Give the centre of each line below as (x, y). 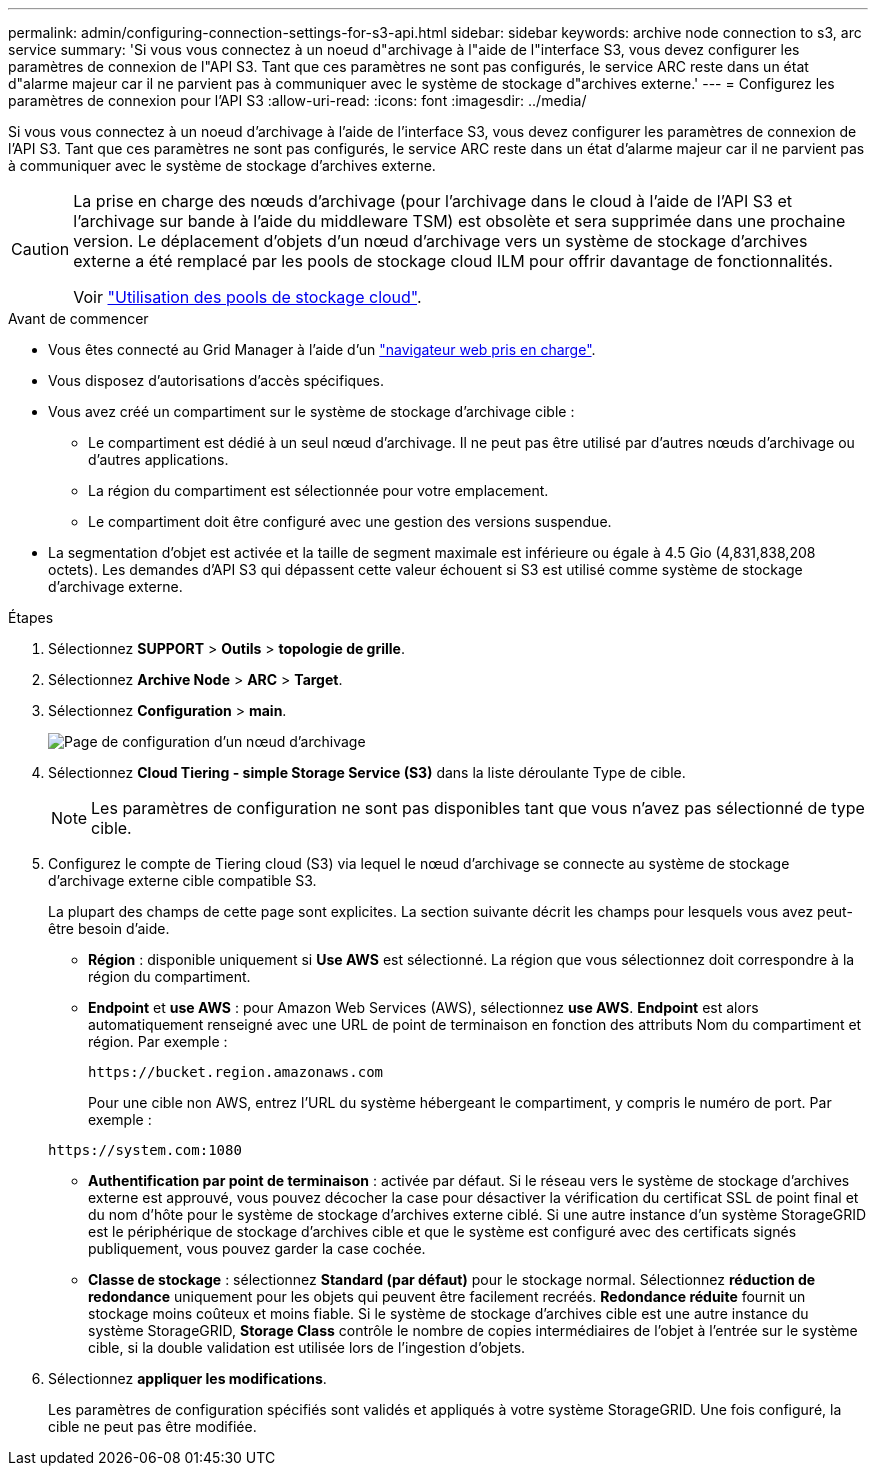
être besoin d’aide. (109, 928)
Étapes (31, 617)
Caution (40, 249)
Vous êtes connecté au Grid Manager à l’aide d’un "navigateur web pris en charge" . (322, 349)
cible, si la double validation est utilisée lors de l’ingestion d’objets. (307, 1347)
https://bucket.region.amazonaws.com (236, 1072)
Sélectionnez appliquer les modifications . (187, 1378)
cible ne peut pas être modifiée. (152, 1426)
